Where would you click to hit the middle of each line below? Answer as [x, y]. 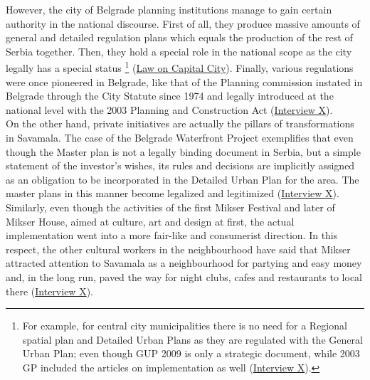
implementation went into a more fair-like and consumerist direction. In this [172, 235]
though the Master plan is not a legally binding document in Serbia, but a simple [183, 151]
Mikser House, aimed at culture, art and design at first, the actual [150, 221]
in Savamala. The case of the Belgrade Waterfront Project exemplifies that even [180, 137]
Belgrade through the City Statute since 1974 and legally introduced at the [170, 96]
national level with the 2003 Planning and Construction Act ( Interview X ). [169, 109]
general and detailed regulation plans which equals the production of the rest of [179, 37]
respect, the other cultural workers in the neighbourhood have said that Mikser [178, 249]
